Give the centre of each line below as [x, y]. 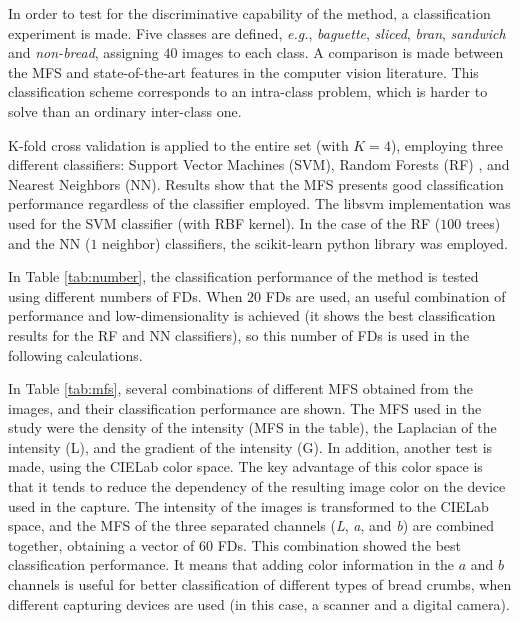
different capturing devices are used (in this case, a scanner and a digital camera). [259, 603]
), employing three [446, 144]
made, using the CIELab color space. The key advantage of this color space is [245, 466]
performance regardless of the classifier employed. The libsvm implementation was [259, 203]
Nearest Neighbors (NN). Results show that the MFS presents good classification [256, 183]
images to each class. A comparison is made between [343, 52]
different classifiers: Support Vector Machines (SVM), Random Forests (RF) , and [259, 164]
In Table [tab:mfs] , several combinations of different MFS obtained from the [240, 388]
